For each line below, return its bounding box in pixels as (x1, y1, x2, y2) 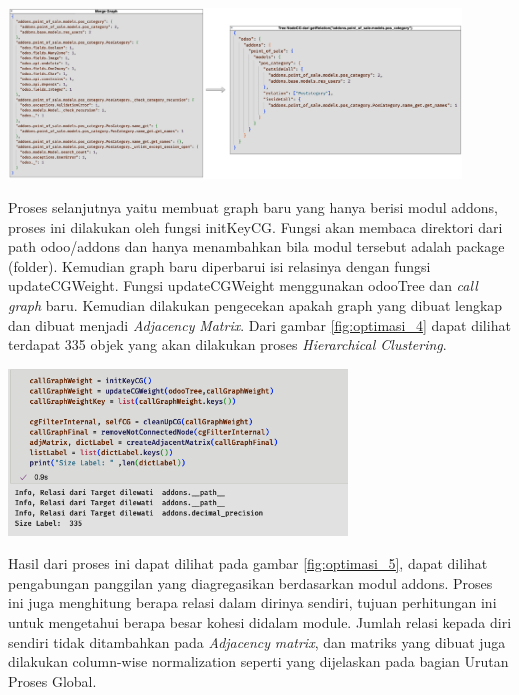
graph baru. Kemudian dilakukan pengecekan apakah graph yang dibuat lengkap (8, 294, 503, 315)
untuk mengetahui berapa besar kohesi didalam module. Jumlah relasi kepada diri (8, 612, 512, 633)
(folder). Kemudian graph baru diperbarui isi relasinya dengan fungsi (8, 255, 431, 276)
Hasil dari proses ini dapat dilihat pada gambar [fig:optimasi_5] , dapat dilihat (8, 553, 488, 574)
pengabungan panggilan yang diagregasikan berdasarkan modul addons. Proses (8, 572, 493, 593)
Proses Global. (8, 670, 97, 691)
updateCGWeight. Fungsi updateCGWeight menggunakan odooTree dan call (8, 275, 478, 296)
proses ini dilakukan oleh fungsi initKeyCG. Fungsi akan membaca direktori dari (8, 216, 503, 237)
